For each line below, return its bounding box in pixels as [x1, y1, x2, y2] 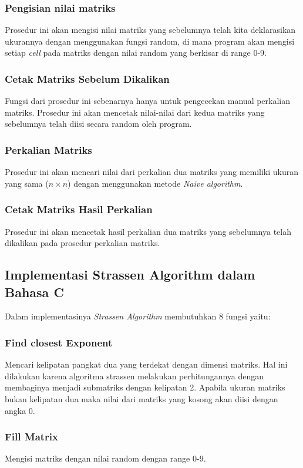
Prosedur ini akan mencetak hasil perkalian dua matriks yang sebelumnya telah [5, 225, 291, 237]
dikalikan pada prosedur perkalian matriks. [5, 237, 160, 249]
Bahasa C [5, 282, 64, 301]
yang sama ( [5, 177, 49, 189]
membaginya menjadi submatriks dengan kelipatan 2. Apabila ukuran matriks [5, 381, 285, 393]
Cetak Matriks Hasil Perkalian [5, 202, 153, 217]
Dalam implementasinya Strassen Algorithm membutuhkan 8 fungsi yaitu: [5, 310, 271, 322]
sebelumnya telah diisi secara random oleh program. [5, 117, 192, 130]
